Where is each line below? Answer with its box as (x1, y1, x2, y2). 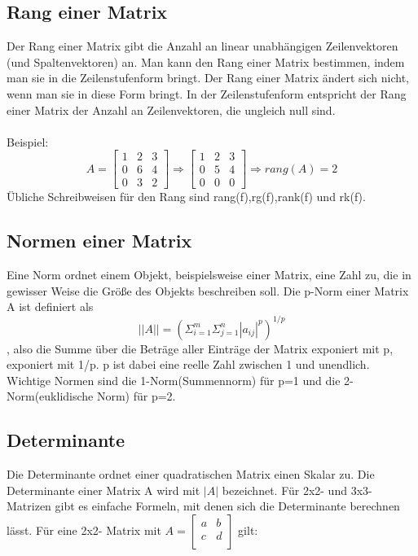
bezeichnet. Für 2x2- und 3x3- (222, 481, 372, 498)
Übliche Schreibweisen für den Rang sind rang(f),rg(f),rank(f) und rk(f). (7, 188, 366, 205)
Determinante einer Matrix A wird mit (7, 481, 200, 498)
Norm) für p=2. (96, 387, 176, 405)
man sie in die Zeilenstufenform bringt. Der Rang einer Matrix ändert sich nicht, (7, 69, 409, 86)
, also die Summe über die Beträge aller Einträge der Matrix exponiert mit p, (7, 339, 394, 357)
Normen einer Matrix (7, 228, 192, 253)
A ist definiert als (7, 298, 94, 315)
